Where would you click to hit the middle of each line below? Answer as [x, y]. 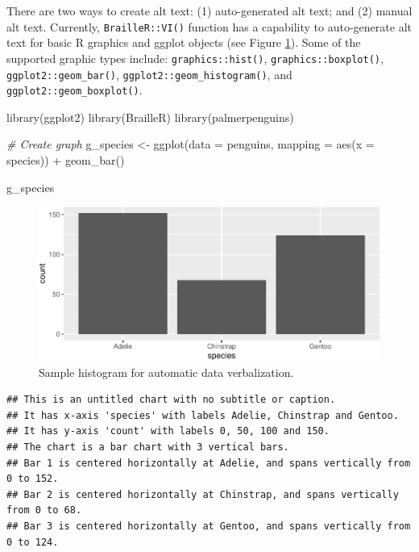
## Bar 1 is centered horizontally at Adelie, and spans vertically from [209, 463]
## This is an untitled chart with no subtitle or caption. [171, 400]
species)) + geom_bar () [66, 160]
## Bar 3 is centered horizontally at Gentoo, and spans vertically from [209, 527]
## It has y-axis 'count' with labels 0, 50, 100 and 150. [168, 431]
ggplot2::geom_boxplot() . [75, 90]
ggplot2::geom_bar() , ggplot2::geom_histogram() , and [149, 74]
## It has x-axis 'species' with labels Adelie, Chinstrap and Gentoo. [203, 415]
